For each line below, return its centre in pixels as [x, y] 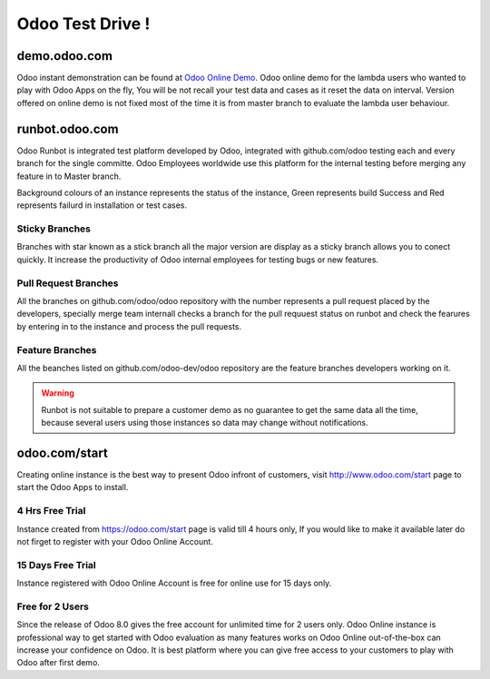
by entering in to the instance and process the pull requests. [129, 326]
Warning [58, 393]
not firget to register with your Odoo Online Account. [115, 541]
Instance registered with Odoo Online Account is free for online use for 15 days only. [174, 583]
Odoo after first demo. [58, 663]
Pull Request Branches [68, 283]
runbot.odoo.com [68, 128]
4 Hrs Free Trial [51, 511]
